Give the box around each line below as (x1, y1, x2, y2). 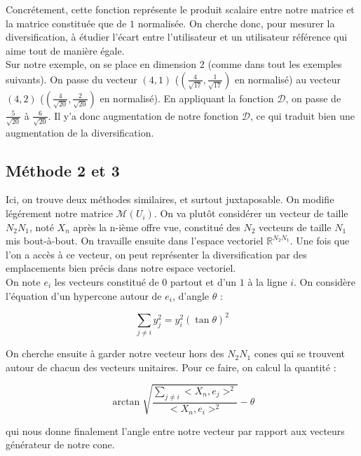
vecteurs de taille (259, 219, 332, 234)
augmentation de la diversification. (6, 125, 154, 139)
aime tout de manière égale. (6, 43, 125, 57)
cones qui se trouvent (254, 346, 346, 361)
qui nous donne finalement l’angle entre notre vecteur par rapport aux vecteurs (6, 423, 345, 438)
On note (6, 275, 41, 289)
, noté (29, 219, 54, 234)
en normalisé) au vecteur (234, 71, 341, 86)
